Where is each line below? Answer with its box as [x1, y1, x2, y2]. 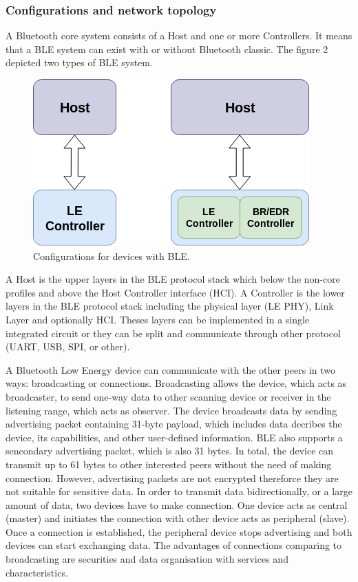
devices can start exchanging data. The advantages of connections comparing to [6, 538, 342, 552]
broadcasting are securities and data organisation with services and [6, 552, 288, 566]
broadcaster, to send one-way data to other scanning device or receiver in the [6, 389, 331, 403]
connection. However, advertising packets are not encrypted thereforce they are [6, 470, 339, 485]
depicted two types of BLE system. [6, 55, 153, 70]
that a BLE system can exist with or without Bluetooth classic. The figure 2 [6, 41, 328, 56]
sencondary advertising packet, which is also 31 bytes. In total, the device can [6, 443, 334, 458]
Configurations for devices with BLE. [33, 248, 190, 263]
